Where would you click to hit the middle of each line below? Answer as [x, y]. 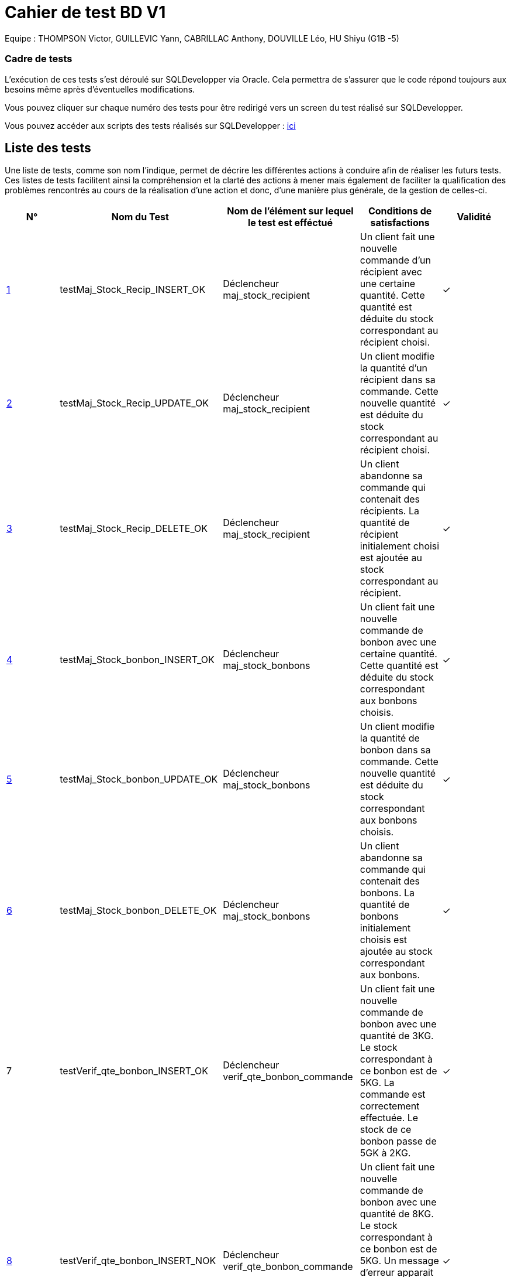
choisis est [384, 940]
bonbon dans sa [395, 750]
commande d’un [395, 260]
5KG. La [377, 1083]
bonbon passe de [398, 1141]
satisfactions [400, 223]
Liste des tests [48, 148]
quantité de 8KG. [397, 1214]
